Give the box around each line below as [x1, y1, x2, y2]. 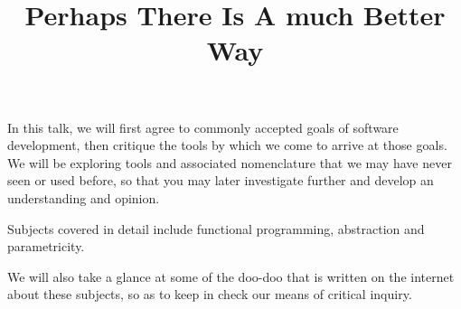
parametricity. [7, 237, 85, 256]
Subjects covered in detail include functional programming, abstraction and [7, 219, 425, 238]
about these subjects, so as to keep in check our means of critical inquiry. [7, 285, 412, 304]
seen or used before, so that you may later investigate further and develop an [7, 171, 434, 190]
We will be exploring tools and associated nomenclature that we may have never [7, 153, 452, 172]
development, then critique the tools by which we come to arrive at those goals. [7, 136, 447, 154]
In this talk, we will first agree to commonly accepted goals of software [7, 117, 399, 136]
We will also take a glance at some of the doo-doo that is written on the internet [7, 267, 455, 286]
